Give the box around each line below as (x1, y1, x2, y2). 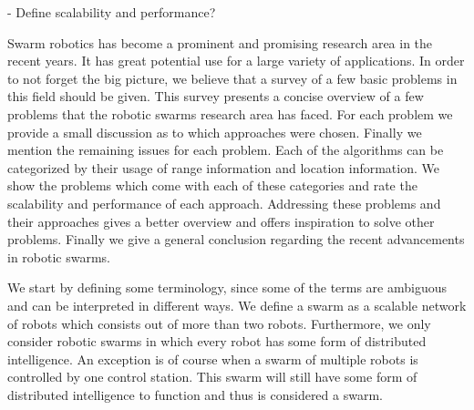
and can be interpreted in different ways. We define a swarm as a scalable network (7, 295, 467, 314)
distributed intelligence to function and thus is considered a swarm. (7, 384, 383, 404)
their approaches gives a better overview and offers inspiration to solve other (7, 211, 435, 231)
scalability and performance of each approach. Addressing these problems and (7, 193, 441, 212)
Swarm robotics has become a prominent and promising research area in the (7, 33, 433, 52)
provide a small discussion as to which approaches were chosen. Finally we (7, 122, 422, 141)
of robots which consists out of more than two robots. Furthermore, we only (7, 313, 431, 333)
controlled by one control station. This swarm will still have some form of (7, 367, 417, 386)
